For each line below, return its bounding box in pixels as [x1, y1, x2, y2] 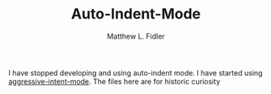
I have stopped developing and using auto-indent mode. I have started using [8, 67, 263, 77]
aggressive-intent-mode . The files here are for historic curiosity [8, 76, 221, 86]
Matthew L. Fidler [106, 31, 166, 41]
